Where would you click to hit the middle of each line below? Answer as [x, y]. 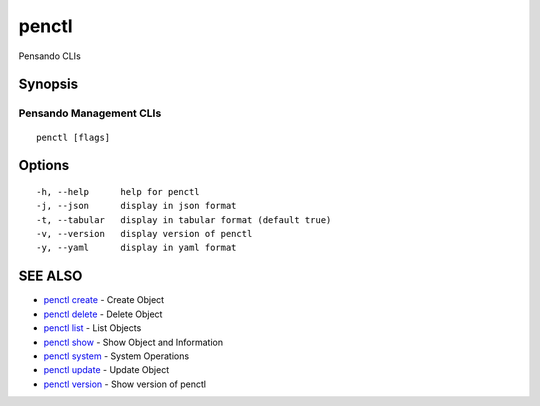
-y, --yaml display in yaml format [136, 248]
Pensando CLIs [50, 56]
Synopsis [48, 84]
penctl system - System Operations [116, 356]
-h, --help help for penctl [118, 191]
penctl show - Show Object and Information [133, 342]
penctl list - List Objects [92, 328]
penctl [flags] [73, 137]
